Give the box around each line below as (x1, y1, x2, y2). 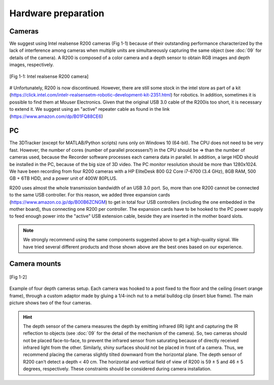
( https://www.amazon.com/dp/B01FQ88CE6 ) (9, 113, 104, 119)
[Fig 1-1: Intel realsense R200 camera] (9, 73, 89, 79)
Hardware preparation (9, 8, 105, 19)
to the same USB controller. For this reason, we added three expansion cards (9, 192, 170, 198)
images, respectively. (9, 61, 54, 68)
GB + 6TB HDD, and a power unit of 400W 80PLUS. (9, 175, 118, 181)
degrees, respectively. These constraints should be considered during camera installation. (23, 366, 212, 372)
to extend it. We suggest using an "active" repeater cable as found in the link (9, 106, 170, 112)
